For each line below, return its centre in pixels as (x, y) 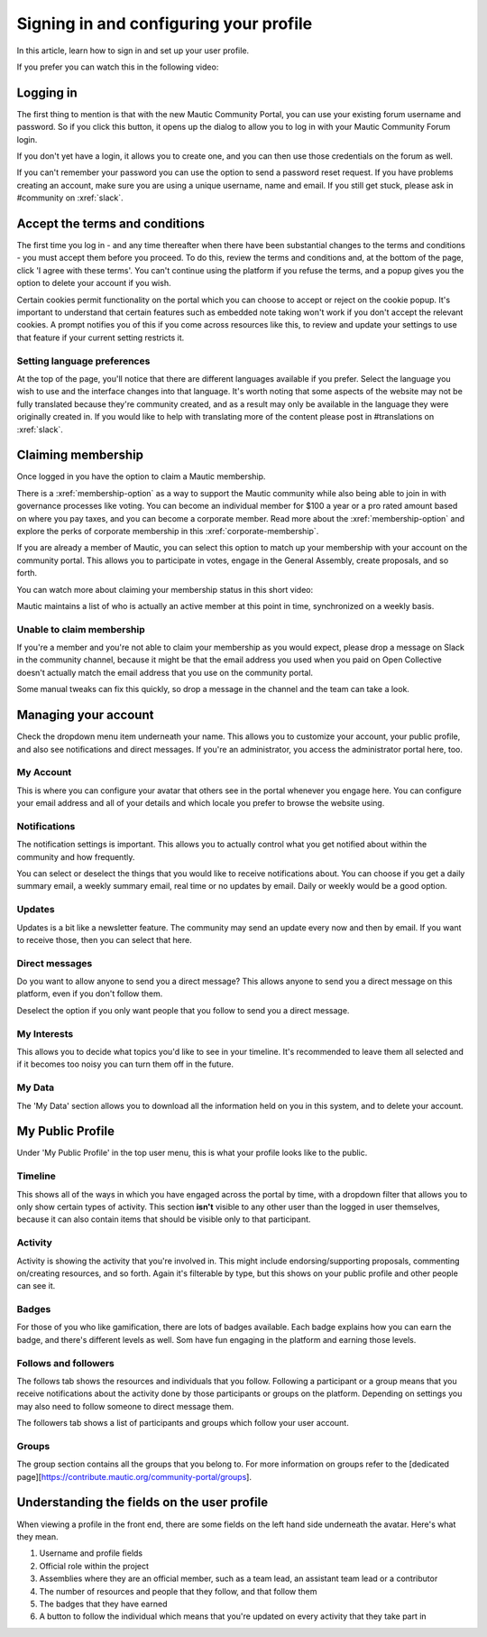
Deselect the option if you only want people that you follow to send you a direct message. (183, 1010)
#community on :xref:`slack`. (70, 198)
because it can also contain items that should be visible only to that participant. (164, 1219)
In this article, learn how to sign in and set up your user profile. (133, 51)
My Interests (45, 1033)
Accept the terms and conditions (111, 224)
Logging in (47, 92)
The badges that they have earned (103, 1604)
